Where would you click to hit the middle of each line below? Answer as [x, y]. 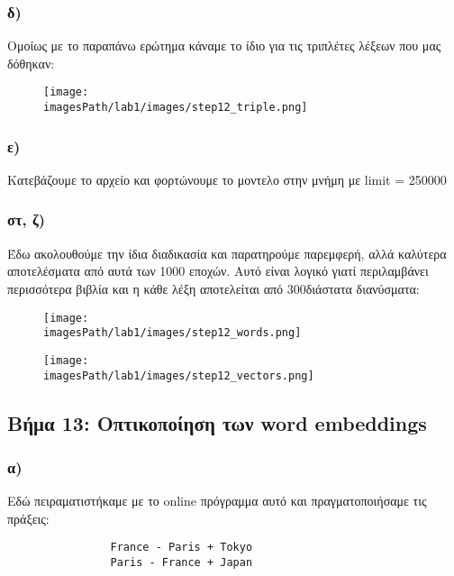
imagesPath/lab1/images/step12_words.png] [173, 333]
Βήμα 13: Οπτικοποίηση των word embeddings [217, 422]
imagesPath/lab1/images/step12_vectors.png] [179, 375]
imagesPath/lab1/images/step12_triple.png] [176, 108]
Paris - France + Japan [182, 562]
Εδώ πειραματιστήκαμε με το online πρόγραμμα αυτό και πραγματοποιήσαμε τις [217, 501]
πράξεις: [28, 518]
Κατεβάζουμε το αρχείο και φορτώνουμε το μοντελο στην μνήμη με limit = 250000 [227, 179]
